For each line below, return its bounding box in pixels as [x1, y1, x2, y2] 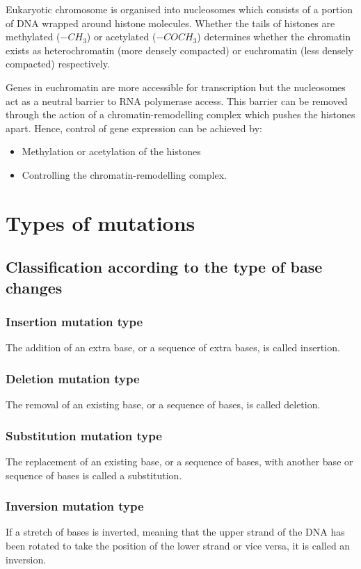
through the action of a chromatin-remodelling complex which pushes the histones [6, 107, 355, 122]
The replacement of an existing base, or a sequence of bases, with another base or [6, 454, 353, 468]
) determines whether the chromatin [197, 29, 351, 44]
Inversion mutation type [6, 497, 144, 515]
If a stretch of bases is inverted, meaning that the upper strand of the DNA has [6, 524, 345, 539]
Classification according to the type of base [6, 256, 323, 278]
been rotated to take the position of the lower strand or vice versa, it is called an [6, 538, 351, 552]
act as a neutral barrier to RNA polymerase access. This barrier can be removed [6, 93, 348, 108]
